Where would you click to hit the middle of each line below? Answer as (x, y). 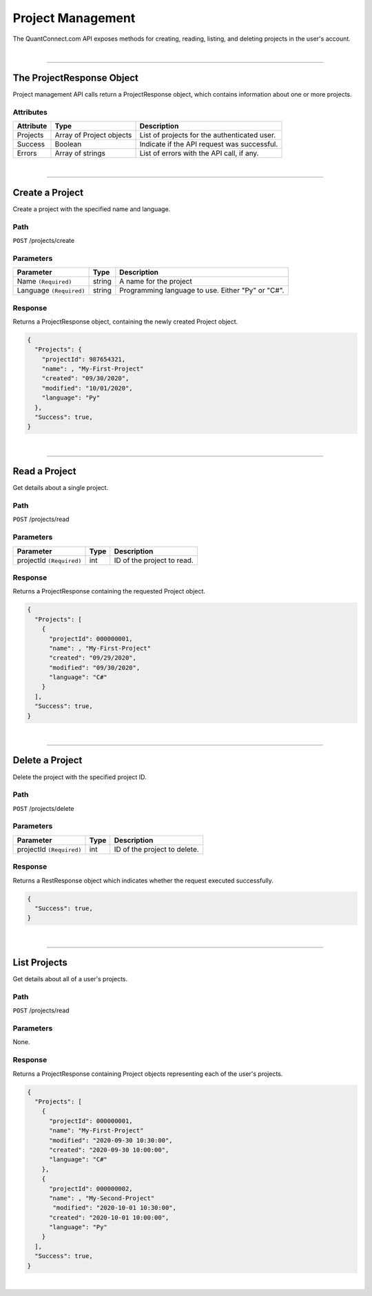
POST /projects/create (44, 241)
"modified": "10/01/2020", (87, 388)
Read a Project (44, 472)
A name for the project (156, 282)
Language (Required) (51, 291)
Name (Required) (44, 282)
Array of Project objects (93, 135)
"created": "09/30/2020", (85, 379)
